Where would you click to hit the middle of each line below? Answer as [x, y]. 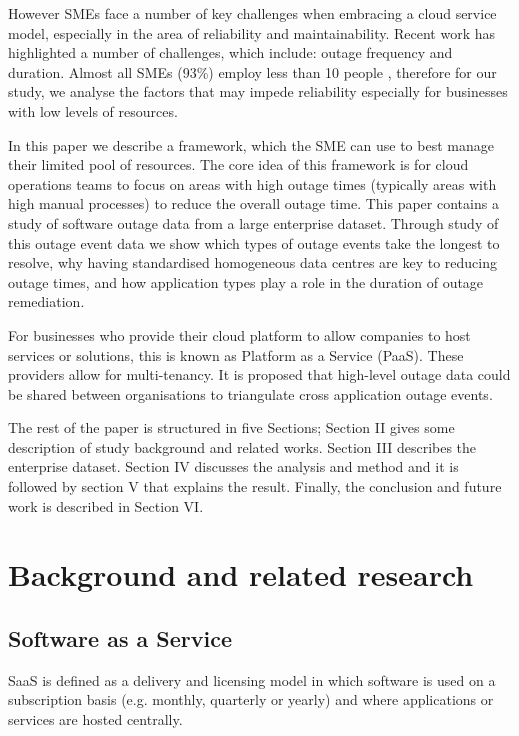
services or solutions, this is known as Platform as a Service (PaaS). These [236, 354]
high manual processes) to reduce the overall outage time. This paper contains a [253, 203]
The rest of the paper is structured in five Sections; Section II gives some [231, 427]
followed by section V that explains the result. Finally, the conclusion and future [255, 486]
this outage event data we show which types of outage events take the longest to [254, 242]
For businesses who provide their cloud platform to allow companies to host [239, 334]
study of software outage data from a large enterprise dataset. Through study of [253, 222]
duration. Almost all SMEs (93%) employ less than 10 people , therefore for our [252, 71]
